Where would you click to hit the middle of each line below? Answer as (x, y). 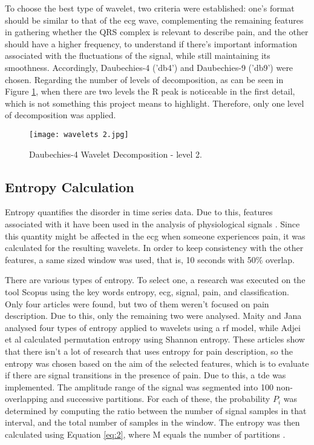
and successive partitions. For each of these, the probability (160, 399)
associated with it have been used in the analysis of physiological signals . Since (152, 223)
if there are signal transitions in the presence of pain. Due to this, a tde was (146, 375)
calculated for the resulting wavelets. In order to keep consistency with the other (154, 248)
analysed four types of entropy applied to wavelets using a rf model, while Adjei (153, 327)
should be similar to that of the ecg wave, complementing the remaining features (154, 20)
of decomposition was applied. (61, 115)
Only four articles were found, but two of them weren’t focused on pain (137, 303)
